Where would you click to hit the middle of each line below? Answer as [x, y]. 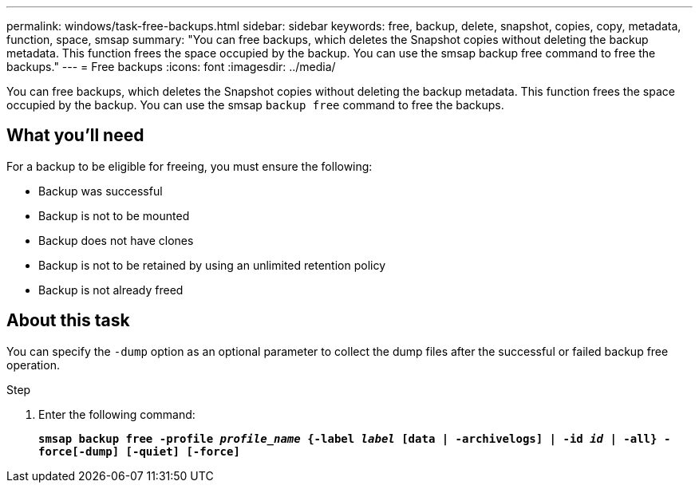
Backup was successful [101, 191]
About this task [68, 321]
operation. [33, 365]
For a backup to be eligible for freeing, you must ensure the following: [190, 166]
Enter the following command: [117, 414]
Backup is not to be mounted [114, 215]
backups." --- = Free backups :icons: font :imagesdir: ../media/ [171, 67]
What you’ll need [75, 136]
